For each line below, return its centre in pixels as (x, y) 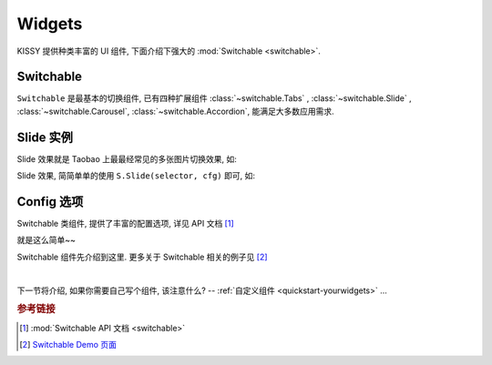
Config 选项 (50, 202)
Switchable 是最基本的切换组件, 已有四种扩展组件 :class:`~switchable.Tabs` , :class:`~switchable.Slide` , (214, 98)
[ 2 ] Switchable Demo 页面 (68, 345)
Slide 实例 (45, 137)
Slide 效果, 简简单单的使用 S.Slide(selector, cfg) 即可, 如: (136, 176)
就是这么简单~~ (46, 240)
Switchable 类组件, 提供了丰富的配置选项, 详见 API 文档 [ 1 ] (125, 224)
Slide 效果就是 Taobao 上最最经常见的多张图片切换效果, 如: (127, 158)
